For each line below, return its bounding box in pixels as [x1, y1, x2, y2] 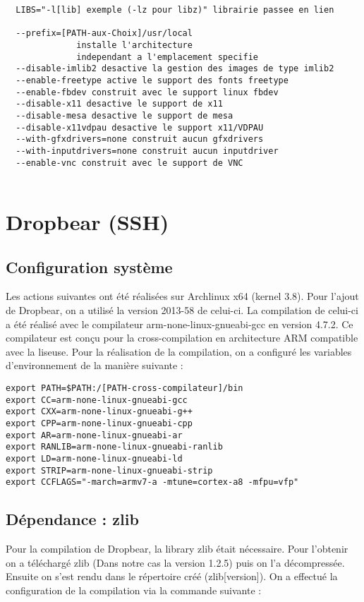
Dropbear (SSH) [6, 207, 169, 236]
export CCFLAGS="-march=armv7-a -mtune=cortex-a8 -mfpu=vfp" [6, 477, 299, 488]
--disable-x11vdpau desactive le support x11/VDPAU [16, 122, 264, 133]
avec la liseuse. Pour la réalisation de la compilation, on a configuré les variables [6, 344, 352, 359]
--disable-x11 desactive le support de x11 [16, 99, 223, 109]
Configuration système [6, 255, 173, 277]
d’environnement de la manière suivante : [6, 358, 183, 373]
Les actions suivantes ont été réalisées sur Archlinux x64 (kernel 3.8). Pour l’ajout [6, 289, 359, 303]
